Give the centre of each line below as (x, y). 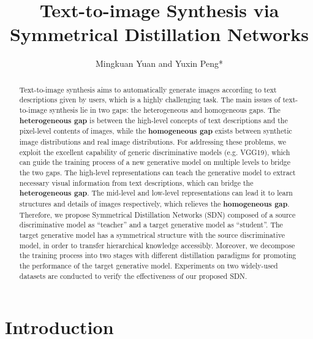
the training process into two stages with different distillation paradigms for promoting (158, 255)
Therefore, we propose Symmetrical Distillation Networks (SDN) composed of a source (157, 214)
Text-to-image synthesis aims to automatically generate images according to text (148, 89)
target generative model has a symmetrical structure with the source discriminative (152, 234)
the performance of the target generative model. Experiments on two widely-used (149, 265)
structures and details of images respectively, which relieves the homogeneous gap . (154, 204)
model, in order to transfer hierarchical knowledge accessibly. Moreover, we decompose (157, 245)
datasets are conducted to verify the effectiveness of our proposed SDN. (133, 276)
